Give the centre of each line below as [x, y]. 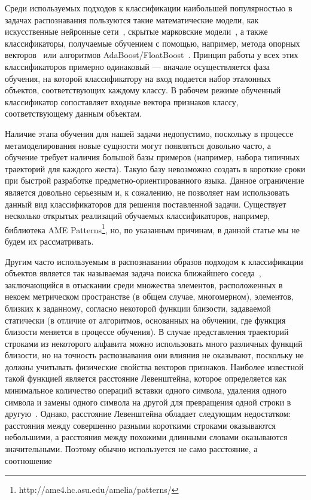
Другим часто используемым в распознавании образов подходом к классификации [154, 261]
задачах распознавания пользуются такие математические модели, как [132, 19]
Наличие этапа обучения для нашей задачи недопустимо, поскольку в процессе [149, 133]
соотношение [28, 460]
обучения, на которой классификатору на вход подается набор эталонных [138, 78]
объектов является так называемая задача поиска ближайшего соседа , [133, 273]
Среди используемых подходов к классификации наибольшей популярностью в [149, 8]
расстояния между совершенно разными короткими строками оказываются [140, 425]
